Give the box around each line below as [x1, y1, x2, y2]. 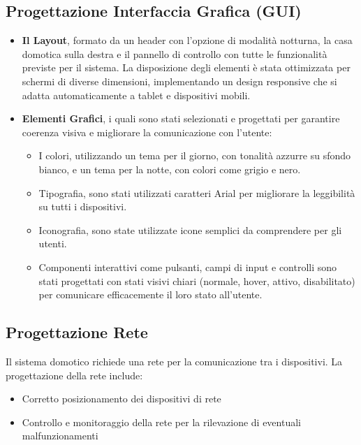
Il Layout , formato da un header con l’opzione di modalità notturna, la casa [22, 33, 353, 48]
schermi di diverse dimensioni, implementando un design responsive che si [22, 73, 337, 88]
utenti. [38, 236, 67, 251]
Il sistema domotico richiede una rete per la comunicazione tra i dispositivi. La [6, 353, 343, 368]
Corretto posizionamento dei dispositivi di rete [22, 391, 221, 406]
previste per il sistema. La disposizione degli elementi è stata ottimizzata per [22, 60, 351, 75]
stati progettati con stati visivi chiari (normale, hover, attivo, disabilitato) [38, 273, 355, 288]
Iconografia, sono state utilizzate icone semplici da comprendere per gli [38, 222, 342, 237]
